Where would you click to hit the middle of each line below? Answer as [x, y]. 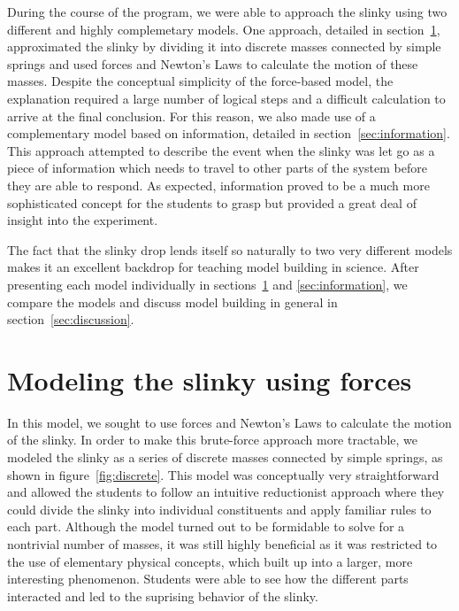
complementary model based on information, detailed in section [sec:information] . [229, 133]
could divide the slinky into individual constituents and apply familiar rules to [219, 509]
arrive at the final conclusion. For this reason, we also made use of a [191, 116]
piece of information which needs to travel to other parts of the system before [217, 168]
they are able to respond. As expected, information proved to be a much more [218, 185]
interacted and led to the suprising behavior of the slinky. [163, 596]
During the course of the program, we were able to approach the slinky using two [227, 12]
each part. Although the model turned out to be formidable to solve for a [206, 526]
